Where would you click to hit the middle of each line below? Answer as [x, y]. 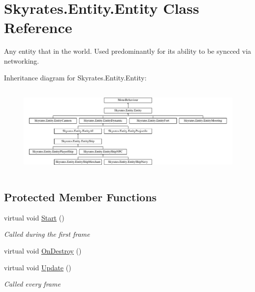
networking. [22, 60]
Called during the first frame [47, 234]
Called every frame [32, 284]
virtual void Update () [38, 267]
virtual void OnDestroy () [43, 250]
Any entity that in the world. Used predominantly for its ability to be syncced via [128, 51]
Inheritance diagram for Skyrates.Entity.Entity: [75, 77]
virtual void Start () [34, 217]
